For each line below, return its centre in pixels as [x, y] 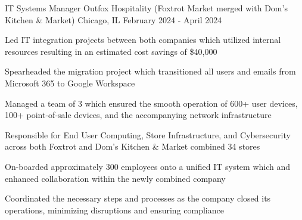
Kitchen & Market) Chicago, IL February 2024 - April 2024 [113, 19]
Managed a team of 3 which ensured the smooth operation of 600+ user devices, [151, 103]
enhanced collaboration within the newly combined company [115, 178]
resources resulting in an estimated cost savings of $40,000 [111, 51]
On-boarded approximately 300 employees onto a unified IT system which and [148, 166]
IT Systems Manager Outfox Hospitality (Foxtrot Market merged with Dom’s [146, 8]
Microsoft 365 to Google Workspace [70, 83]
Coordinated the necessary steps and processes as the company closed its [138, 198]
